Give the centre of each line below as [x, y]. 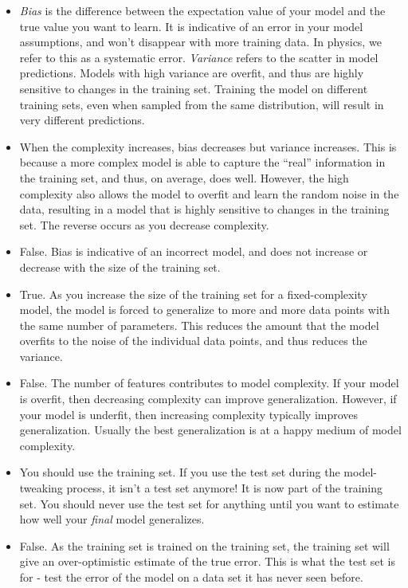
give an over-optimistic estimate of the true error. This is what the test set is [208, 561]
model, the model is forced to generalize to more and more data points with [205, 310]
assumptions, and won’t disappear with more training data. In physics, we [200, 42]
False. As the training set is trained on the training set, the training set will [204, 545]
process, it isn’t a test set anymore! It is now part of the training [224, 488]
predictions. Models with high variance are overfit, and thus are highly [192, 73]
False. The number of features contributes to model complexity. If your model [209, 383]
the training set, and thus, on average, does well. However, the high [184, 177]
